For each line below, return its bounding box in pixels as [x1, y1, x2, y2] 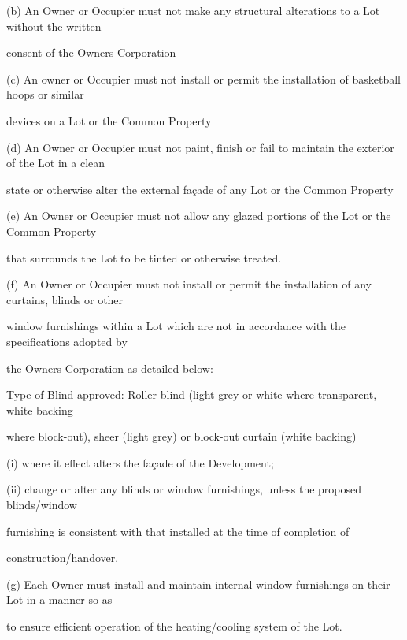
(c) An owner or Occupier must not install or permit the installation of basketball [6, 70, 401, 87]
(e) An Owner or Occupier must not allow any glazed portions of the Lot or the [6, 207, 391, 224]
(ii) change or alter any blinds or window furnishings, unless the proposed [6, 481, 362, 497]
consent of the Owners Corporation [6, 44, 176, 61]
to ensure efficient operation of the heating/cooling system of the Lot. [6, 618, 342, 634]
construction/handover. [6, 549, 119, 566]
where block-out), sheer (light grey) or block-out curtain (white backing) [6, 428, 357, 445]
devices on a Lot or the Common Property [6, 112, 212, 128]
